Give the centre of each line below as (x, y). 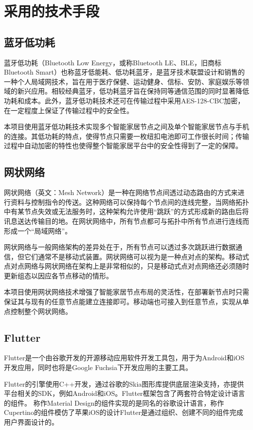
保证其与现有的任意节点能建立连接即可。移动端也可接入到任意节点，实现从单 (126, 302)
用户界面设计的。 (31, 422)
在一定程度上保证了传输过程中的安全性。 (69, 110)
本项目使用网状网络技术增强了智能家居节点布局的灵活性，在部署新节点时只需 (126, 292)
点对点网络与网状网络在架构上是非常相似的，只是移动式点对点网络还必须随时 (126, 266)
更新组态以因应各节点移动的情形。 (58, 275)
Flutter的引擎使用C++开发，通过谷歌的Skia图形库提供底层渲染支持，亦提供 (124, 383)
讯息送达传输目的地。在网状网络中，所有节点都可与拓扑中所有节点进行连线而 (126, 221)
